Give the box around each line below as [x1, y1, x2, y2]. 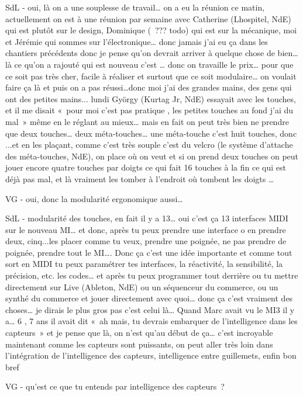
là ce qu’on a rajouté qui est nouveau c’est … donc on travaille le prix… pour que [5, 58, 294, 70]
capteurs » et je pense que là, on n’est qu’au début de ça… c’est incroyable [5, 326, 273, 339]
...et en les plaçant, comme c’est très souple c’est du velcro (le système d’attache [5, 138, 293, 151]
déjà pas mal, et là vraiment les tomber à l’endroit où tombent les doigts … [5, 172, 274, 185]
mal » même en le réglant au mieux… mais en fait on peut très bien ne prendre [5, 115, 289, 127]
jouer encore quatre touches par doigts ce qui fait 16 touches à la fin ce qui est [5, 161, 286, 173]
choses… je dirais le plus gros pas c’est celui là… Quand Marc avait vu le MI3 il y [5, 303, 295, 315]
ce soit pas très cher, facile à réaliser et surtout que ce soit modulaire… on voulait [5, 70, 297, 82]
